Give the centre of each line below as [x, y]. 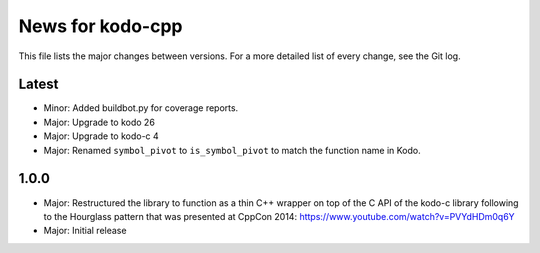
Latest [38, 84]
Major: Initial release [85, 231]
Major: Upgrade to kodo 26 [99, 122]
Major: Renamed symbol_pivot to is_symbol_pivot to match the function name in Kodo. [232, 150]
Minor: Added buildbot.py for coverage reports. [141, 108]
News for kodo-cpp [100, 26]
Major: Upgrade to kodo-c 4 [101, 136]
